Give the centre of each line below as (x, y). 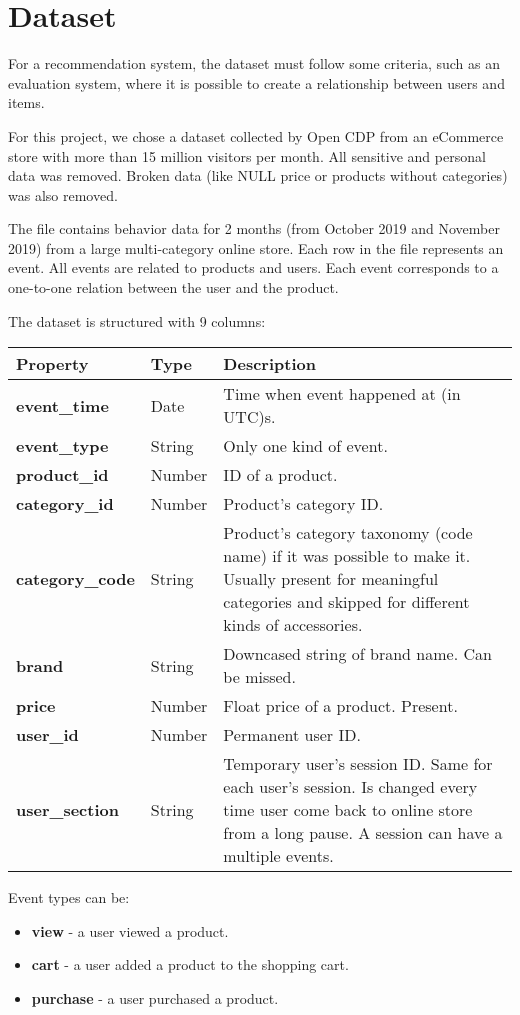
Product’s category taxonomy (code (348, 533)
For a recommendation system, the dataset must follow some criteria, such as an (254, 63)
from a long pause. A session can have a (363, 833)
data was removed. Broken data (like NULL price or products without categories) (258, 175)
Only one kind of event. (305, 446)
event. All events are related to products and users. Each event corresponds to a (253, 267)
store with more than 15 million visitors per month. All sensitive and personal (247, 155)
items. (26, 102)
